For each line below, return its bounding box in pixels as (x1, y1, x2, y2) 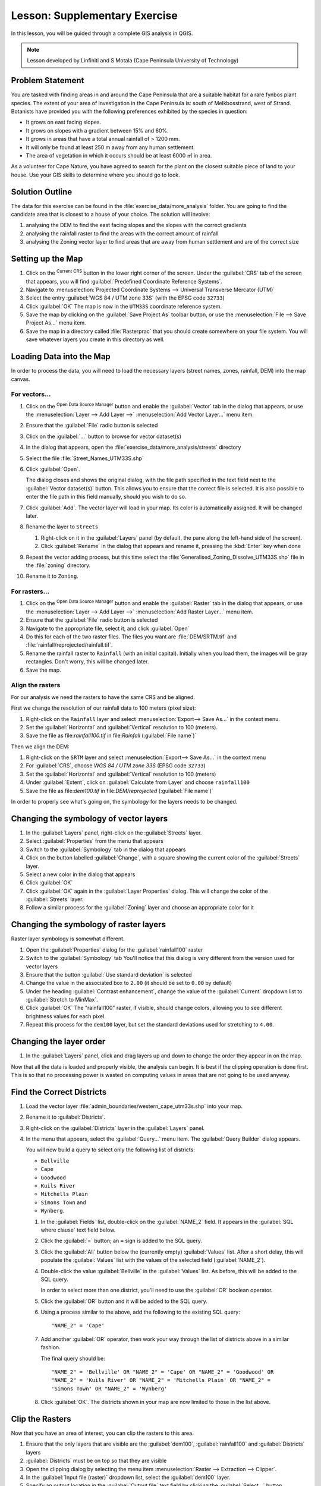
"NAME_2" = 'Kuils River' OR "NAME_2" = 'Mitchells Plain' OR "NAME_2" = (51, 1377, 271, 1384)
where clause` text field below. (40, 1226, 116, 1233)
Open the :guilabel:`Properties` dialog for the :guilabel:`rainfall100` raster (26, 946, 203, 953)
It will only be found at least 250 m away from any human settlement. (26, 143, 196, 151)
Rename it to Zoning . (26, 572, 78, 580)
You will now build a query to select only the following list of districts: (26, 1146, 196, 1153)
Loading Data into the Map (11, 351, 111, 362)
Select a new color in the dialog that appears (26, 871, 136, 878)
